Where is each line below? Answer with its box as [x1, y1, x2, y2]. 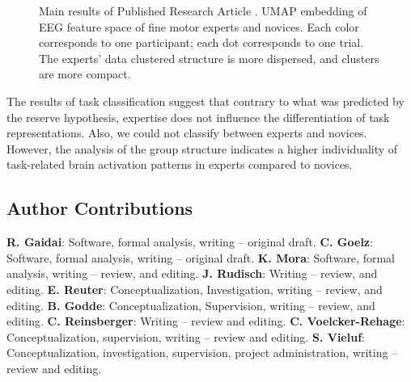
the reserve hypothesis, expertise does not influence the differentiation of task [6, 108, 390, 125]
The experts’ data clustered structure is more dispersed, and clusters [39, 49, 379, 66]
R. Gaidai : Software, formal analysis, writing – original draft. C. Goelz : [6, 233, 373, 250]
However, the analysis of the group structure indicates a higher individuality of [6, 140, 398, 157]
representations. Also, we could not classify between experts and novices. [6, 124, 367, 141]
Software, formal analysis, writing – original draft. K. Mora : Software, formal [6, 249, 395, 266]
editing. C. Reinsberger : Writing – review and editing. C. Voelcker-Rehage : [6, 313, 405, 330]
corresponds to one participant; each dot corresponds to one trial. [39, 34, 364, 51]
